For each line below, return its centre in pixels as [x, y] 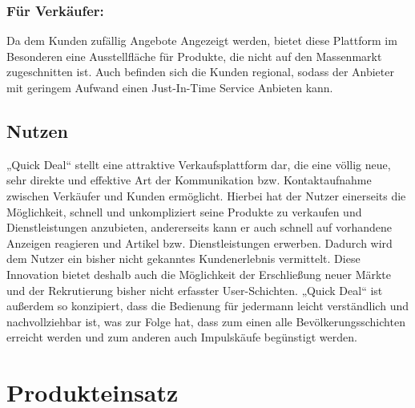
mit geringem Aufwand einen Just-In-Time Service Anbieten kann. [170, 87]
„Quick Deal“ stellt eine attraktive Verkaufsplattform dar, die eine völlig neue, [199, 164]
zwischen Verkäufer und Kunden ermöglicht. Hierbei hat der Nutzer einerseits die [206, 195]
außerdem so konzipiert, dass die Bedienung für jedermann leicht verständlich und [207, 306]
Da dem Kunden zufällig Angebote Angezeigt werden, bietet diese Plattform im [202, 40]
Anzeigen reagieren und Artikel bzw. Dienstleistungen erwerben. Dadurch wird [199, 242]
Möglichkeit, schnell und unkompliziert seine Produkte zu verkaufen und [184, 211]
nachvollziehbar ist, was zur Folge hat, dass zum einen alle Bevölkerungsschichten [206, 321]
